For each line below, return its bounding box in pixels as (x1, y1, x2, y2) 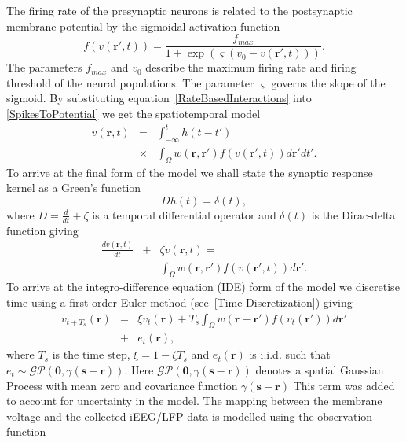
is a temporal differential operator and (92, 206, 276, 223)
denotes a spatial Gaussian (255, 362, 384, 378)
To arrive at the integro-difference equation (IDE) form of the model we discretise (6, 278, 400, 295)
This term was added (293, 377, 395, 393)
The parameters (6, 59, 82, 76)
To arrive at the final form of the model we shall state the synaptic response (6, 164, 373, 180)
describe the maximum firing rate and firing (145, 59, 357, 76)
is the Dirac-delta (311, 206, 396, 223)
